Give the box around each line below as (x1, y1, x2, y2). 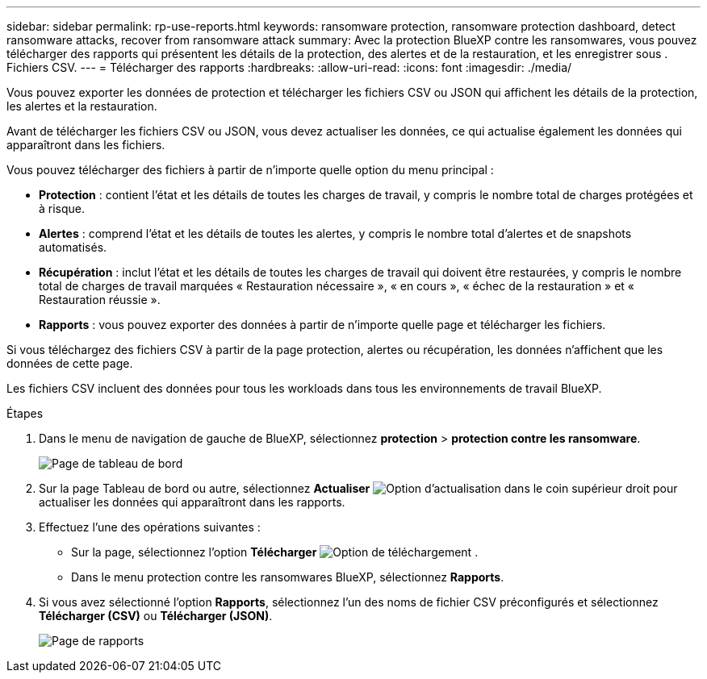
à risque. (39, 202, 86, 215)
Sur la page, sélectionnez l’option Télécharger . (71, 545, 479, 559)
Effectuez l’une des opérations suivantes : (39, 520, 261, 534)
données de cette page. (6, 356, 133, 370)
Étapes (6, 406, 44, 420)
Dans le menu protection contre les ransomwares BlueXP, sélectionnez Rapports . (71, 570, 504, 584)
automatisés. (39, 240, 107, 254)
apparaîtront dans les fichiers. (6, 138, 165, 152)
